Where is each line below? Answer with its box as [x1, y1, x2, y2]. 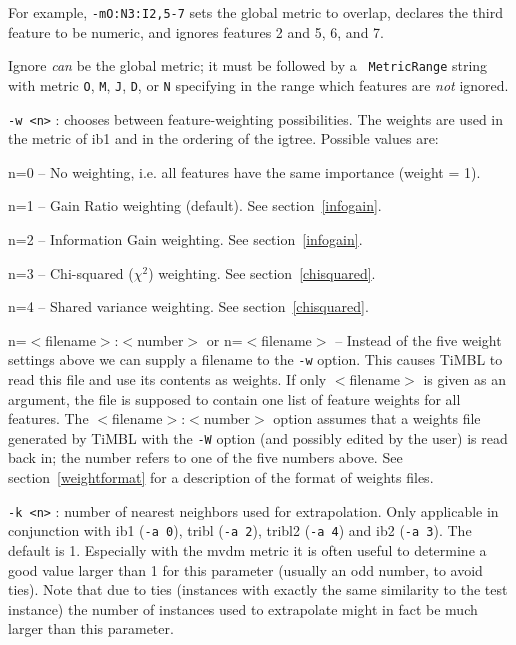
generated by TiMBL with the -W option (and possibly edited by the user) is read [8, 427, 508, 448]
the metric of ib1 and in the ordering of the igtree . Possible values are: [8, 128, 439, 149]
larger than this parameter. [8, 618, 174, 639]
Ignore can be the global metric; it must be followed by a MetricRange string [8, 55, 488, 76]
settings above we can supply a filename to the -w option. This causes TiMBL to [8, 349, 503, 370]
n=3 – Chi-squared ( [8, 262, 134, 283]
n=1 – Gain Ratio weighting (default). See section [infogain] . [8, 195, 382, 216]
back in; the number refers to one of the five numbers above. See [8, 447, 403, 468]
